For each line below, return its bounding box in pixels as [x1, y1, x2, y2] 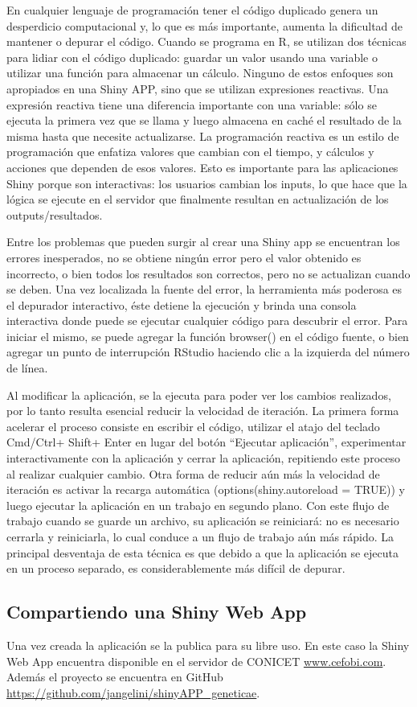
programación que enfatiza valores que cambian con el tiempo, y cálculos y [6, 143, 374, 160]
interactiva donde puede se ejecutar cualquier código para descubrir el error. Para [6, 312, 408, 329]
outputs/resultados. [6, 206, 103, 223]
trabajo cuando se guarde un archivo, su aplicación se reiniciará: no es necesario [6, 512, 399, 529]
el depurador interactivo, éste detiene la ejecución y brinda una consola [6, 296, 357, 313]
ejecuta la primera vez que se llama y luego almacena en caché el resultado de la [6, 112, 402, 129]
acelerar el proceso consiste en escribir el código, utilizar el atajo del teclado [6, 417, 380, 434]
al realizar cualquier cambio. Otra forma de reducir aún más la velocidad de [6, 465, 380, 482]
